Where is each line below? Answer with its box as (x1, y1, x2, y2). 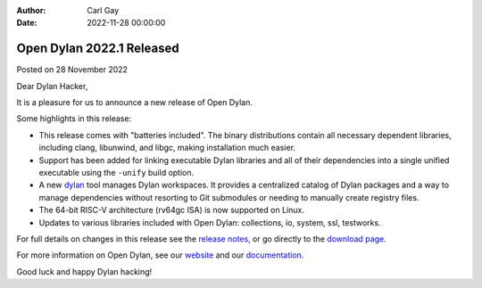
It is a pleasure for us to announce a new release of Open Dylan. (16, 97, 253, 108)
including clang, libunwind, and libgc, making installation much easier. (38, 143, 296, 153)
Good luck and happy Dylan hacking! (16, 266, 153, 276)
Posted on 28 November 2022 (16, 64, 129, 75)
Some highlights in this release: (16, 113, 132, 124)
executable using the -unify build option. (38, 168, 195, 178)
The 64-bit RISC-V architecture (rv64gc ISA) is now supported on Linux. (38, 205, 305, 216)
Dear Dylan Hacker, (16, 80, 88, 91)
